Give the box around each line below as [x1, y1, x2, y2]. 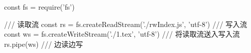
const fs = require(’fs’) [4, 2, 75, 12]
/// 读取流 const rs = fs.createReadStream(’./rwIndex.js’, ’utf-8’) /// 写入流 [4, 18, 247, 29]
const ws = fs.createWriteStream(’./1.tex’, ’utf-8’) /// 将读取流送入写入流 [4, 29, 240, 39]
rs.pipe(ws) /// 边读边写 [4, 38, 83, 49]
